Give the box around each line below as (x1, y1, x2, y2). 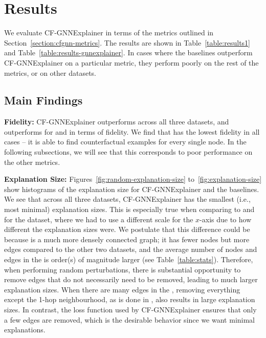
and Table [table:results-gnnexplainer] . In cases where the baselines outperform (4, 47, 253, 58)
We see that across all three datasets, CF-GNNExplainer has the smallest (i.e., (4, 194, 251, 204)
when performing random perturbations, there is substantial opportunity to (4, 264, 241, 274)
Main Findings (4, 92, 83, 108)
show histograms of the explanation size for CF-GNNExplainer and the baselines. (4, 183, 259, 194)
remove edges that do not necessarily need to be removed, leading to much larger (4, 274, 258, 285)
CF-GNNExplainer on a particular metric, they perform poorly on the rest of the (4, 57, 259, 68)
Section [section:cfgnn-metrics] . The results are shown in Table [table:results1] (4, 37, 250, 48)
